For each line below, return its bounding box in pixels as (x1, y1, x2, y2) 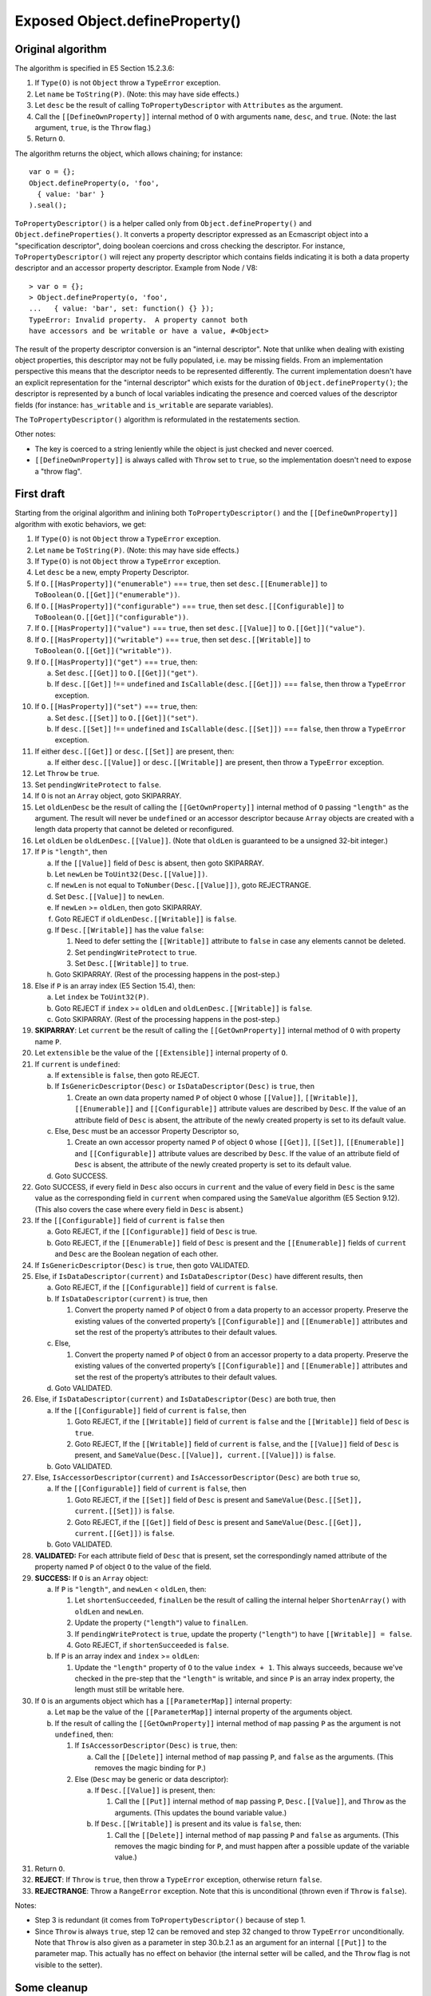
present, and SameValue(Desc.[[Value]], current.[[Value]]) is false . (74, 1450, 336, 1460)
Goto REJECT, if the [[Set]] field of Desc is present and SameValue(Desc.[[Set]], (74, 1495, 362, 1504)
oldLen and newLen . (74, 1606, 144, 1616)
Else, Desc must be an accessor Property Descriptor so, (54, 1126, 239, 1135)
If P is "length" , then (34, 847, 108, 857)
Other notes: (14, 430, 56, 439)
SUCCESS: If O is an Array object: (34, 1573, 148, 1582)
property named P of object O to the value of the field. (34, 1562, 212, 1572)
